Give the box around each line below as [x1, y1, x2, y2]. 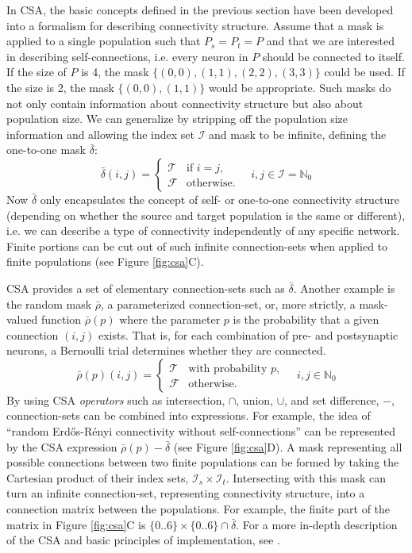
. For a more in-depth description [236, 516, 398, 532]
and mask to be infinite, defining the [208, 125, 387, 142]
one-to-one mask [6, 141, 87, 158]
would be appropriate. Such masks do [208, 79, 391, 95]
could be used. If [324, 63, 405, 80]
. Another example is [293, 279, 395, 296]
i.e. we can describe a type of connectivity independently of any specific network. [6, 222, 400, 239]
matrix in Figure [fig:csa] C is [6, 516, 146, 532]
